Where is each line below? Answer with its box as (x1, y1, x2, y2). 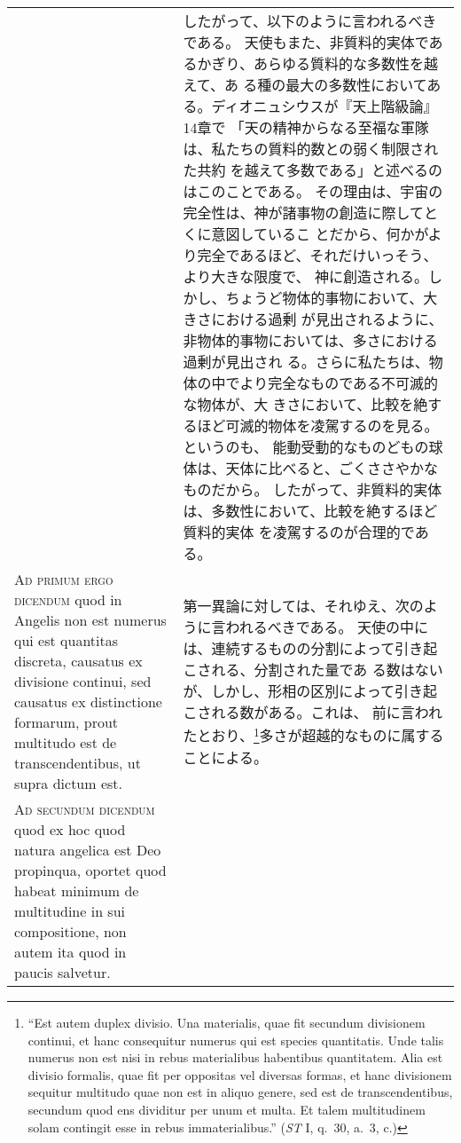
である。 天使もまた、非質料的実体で (183, 32, 429, 52)
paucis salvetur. (14, 962, 111, 982)
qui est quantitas (14, 630, 119, 650)
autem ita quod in (14, 942, 127, 962)
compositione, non (14, 921, 127, 942)
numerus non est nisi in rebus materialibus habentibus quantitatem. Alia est (27, 1048, 443, 1067)
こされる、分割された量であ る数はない (183, 659, 443, 681)
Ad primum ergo (14, 569, 113, 589)
